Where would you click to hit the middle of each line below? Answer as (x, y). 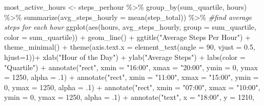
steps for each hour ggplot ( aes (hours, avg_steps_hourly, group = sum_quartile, (130, 27)
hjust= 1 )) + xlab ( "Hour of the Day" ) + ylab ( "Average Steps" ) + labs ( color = (125, 57)
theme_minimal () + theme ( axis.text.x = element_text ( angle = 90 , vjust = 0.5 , (130, 47)
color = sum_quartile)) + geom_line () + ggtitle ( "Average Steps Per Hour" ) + (127, 37)
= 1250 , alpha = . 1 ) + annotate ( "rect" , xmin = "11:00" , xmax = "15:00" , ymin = (131, 77)
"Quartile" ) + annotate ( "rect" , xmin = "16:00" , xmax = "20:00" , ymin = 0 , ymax (131, 67)
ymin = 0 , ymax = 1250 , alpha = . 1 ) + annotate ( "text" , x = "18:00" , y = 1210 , (129, 97)
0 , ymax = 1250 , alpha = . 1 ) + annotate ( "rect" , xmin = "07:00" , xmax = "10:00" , (132, 87)
